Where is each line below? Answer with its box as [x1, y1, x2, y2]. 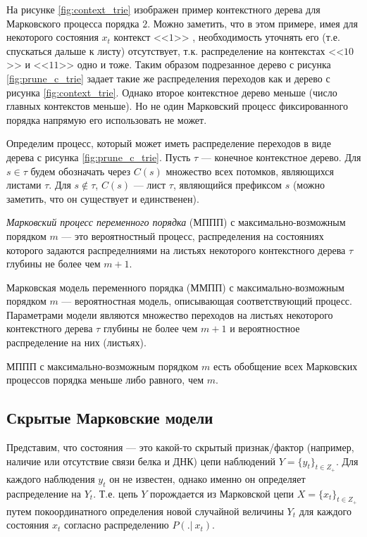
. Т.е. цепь [93, 486, 138, 500]
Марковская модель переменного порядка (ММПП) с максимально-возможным [6, 279, 344, 294]
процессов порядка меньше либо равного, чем [6, 372, 204, 387]
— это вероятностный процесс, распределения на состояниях [61, 228, 324, 243]
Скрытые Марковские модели [6, 407, 213, 429]
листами [6, 177, 42, 192]
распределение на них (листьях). [6, 335, 147, 350]
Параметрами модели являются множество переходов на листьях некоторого [6, 307, 333, 322]
